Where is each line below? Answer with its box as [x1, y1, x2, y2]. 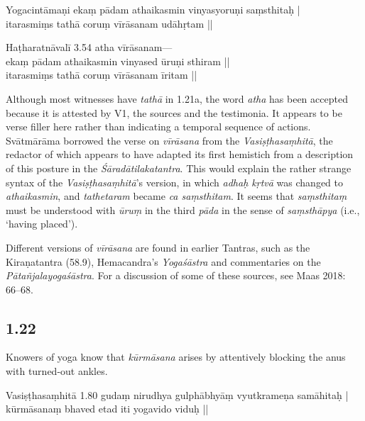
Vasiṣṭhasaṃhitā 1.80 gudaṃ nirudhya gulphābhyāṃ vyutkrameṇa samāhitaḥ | [6, 387, 349, 402]
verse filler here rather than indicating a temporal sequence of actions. [6, 119, 311, 134]
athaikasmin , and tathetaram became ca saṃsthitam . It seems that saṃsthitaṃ [6, 189, 347, 203]
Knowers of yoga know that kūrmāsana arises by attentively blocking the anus [6, 349, 346, 364]
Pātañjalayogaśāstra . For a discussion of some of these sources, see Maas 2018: [6, 268, 346, 283]
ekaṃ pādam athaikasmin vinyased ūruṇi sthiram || [6, 53, 230, 68]
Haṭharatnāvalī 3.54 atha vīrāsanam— [6, 40, 173, 55]
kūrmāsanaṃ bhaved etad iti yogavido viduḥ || [6, 401, 209, 416]
